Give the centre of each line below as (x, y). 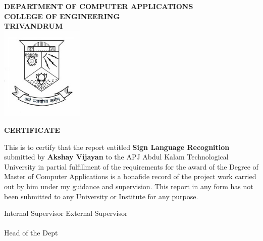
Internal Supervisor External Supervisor (66, 213)
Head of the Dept (31, 233)
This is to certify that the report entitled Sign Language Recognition (117, 147)
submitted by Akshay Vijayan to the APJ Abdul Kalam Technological (116, 157)
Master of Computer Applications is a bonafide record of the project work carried (130, 176)
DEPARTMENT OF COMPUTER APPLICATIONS (99, 6)
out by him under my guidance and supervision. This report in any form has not (129, 186)
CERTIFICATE (32, 130)
